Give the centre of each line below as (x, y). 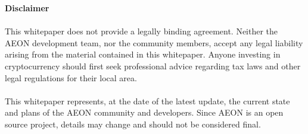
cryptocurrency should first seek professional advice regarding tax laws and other (153, 66)
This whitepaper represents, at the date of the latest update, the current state (147, 100)
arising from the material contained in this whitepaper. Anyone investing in (143, 54)
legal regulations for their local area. (71, 77)
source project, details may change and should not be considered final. (133, 124)
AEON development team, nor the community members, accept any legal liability (154, 42)
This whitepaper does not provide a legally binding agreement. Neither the (141, 31)
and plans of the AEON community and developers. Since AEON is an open (144, 112)
